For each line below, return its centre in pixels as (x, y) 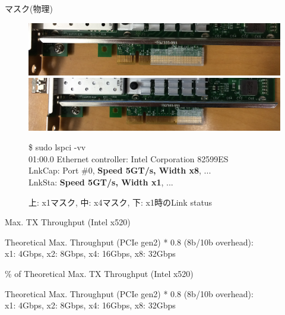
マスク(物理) (29, 8)
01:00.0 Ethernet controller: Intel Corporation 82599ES (129, 158)
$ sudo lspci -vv (57, 147)
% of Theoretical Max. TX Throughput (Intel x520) (99, 273)
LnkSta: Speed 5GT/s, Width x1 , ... (101, 182)
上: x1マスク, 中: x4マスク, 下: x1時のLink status (121, 202)
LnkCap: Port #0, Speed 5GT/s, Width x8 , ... (120, 170)
